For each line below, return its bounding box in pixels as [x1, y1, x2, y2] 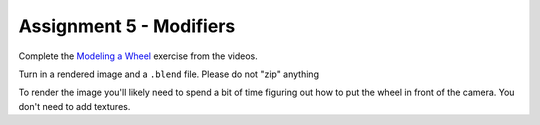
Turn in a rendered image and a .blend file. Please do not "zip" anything [18, 68, 320, 80]
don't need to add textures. [18, 100, 131, 112]
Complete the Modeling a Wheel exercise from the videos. [18, 50, 259, 62]
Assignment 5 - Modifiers [18, 15, 236, 37]
